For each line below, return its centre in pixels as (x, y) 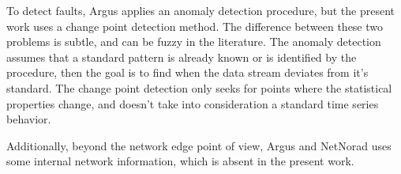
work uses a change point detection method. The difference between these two (195, 26)
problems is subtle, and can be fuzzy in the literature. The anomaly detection (194, 42)
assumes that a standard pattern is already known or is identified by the (182, 57)
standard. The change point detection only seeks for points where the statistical (199, 87)
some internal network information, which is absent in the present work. (180, 161)
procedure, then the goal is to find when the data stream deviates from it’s (187, 72)
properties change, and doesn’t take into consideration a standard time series (193, 103)
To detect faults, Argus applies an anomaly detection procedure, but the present (201, 10)
